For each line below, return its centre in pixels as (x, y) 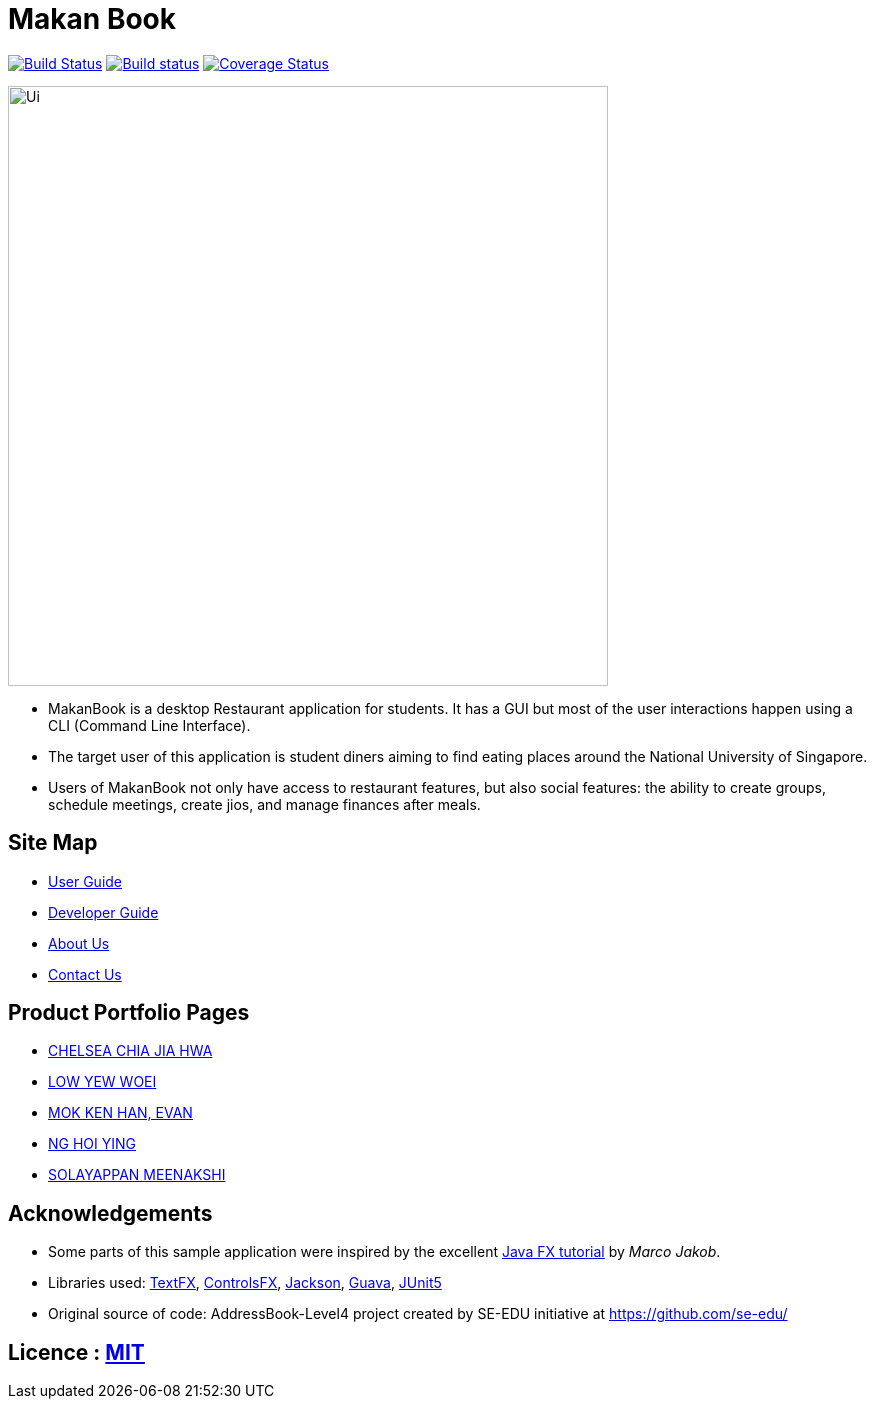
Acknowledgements (110, 1213)
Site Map (53, 843)
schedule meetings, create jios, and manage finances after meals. (264, 804)
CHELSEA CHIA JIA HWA (130, 1051)
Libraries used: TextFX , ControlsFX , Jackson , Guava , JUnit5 (245, 1283)
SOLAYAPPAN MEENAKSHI (137, 1175)
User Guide (85, 881)
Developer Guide (103, 912)
